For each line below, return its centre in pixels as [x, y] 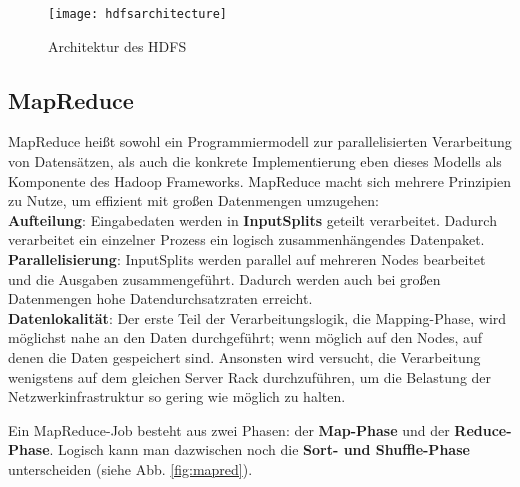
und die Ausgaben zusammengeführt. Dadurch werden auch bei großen [224, 278]
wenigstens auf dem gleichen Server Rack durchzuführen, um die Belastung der [250, 376]
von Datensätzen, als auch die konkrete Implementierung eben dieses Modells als [255, 161]
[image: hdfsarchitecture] [137, 14]
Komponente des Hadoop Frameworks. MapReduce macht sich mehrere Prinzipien [260, 180]
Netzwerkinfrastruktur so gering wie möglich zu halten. [177, 396]
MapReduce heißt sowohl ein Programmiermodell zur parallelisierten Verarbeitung [260, 141]
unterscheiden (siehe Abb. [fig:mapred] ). [130, 468]
